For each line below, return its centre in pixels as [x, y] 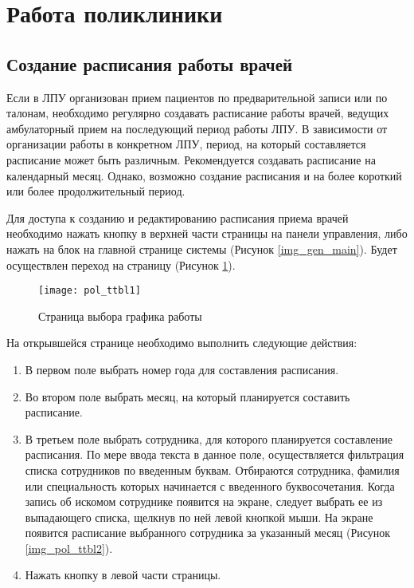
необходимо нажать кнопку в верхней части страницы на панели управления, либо [207, 233]
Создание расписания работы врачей [150, 63]
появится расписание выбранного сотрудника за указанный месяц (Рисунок [208, 533]
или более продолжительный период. [96, 191]
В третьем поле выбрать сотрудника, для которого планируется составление [209, 438]
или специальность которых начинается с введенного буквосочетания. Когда [210, 485]
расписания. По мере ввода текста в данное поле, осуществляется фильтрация [215, 454]
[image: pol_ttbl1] [90, 291]
